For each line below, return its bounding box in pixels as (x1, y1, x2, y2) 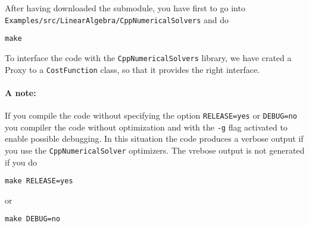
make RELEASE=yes (5, 177, 73, 186)
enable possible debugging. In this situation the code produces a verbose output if (5, 132, 304, 145)
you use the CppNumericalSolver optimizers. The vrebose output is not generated (5, 144, 305, 156)
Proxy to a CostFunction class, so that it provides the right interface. (5, 63, 260, 75)
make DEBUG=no (5, 215, 61, 224)
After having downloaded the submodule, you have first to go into (5, 2, 245, 14)
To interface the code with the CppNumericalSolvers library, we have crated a (5, 51, 292, 63)
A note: (5, 86, 36, 98)
